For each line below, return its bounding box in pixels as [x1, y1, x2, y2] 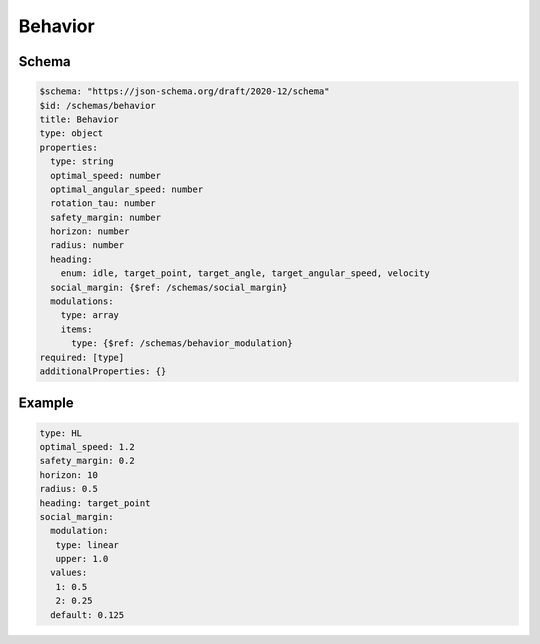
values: [50, 567, 88, 579]
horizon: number [50, 226, 130, 237]
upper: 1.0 [55, 553, 109, 565]
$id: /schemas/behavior [39, 100, 157, 111]
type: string [50, 156, 114, 167]
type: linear [55, 539, 120, 550]
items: [60, 323, 93, 335]
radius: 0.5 [39, 483, 99, 495]
